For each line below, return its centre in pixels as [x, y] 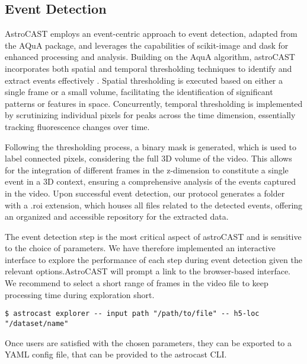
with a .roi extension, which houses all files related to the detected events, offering [154, 205]
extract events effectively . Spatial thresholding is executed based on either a [144, 80]
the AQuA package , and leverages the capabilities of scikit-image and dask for [147, 45]
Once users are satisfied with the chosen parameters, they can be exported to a [148, 342]
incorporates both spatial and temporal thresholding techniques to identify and [148, 68]
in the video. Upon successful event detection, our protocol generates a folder [145, 193]
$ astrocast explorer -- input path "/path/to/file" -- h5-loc [132, 314]
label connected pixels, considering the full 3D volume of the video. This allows [148, 158]
